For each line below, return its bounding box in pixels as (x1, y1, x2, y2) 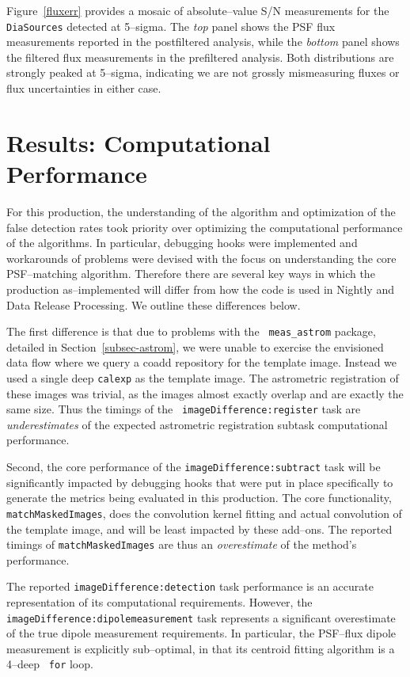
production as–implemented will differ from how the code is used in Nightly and (6, 280, 394, 297)
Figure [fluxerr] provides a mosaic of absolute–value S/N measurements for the (6, 2, 389, 18)
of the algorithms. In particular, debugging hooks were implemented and (6, 234, 358, 251)
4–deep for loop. (6, 656, 93, 672)
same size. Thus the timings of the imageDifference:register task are (6, 401, 361, 417)
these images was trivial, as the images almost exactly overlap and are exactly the (6, 385, 404, 401)
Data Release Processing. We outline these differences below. (6, 296, 301, 313)
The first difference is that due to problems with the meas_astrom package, (6, 323, 376, 340)
